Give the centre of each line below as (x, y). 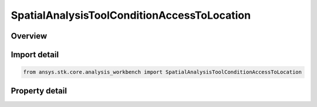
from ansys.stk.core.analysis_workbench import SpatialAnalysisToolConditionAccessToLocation (163, 72)
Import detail (35, 55)
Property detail (39, 91)
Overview (29, 36)
